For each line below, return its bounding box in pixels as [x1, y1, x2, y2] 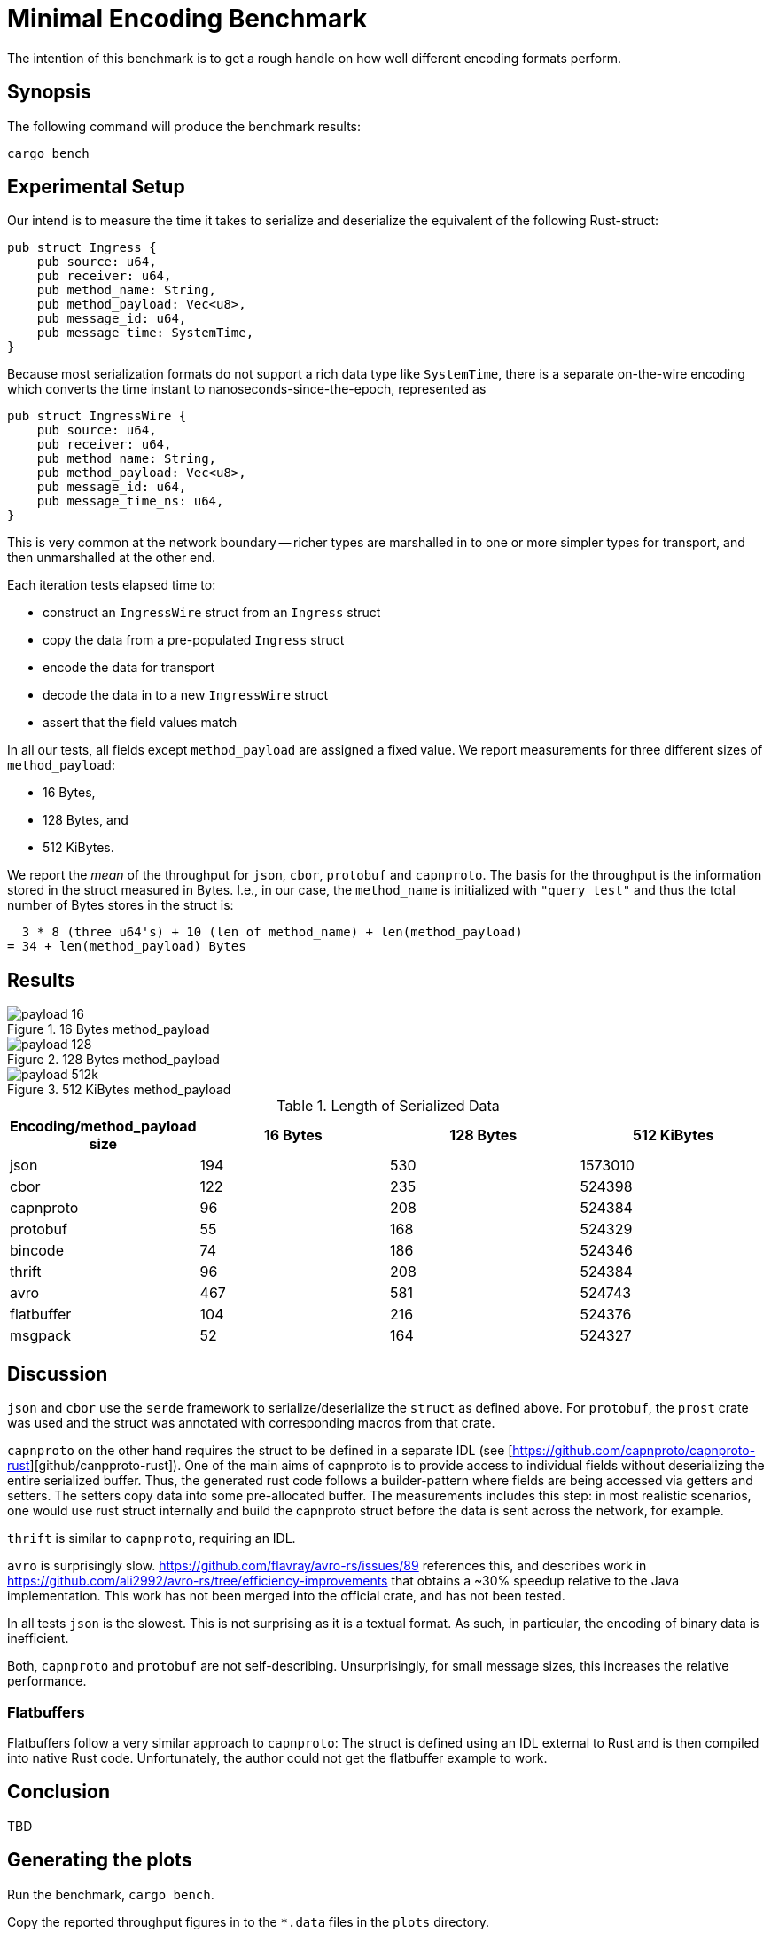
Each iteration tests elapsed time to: [7, 577, 216, 593]
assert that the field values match [43, 715, 238, 731]
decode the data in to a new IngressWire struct [43, 687, 329, 703]
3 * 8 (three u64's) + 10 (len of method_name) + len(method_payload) [21, 925, 523, 940]
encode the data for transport [43, 660, 215, 676]
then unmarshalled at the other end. [7, 550, 216, 566]
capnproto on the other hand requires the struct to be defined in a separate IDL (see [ [7, 1443, 513, 1459]
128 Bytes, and [43, 812, 128, 828]
